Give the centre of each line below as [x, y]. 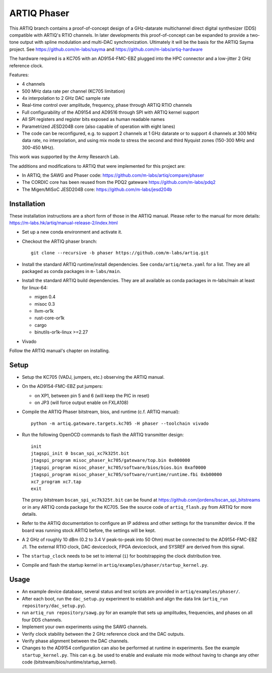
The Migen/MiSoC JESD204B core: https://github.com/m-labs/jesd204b [97, 189]
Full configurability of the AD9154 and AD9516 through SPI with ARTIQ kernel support [110, 112]
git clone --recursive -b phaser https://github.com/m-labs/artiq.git [120, 253]
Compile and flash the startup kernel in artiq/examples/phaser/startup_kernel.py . [115, 565]
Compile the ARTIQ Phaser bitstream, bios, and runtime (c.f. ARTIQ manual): [101, 412]
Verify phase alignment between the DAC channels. [75, 641]
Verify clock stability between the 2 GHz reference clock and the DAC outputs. [103, 634]
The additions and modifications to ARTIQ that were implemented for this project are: [97, 166]
